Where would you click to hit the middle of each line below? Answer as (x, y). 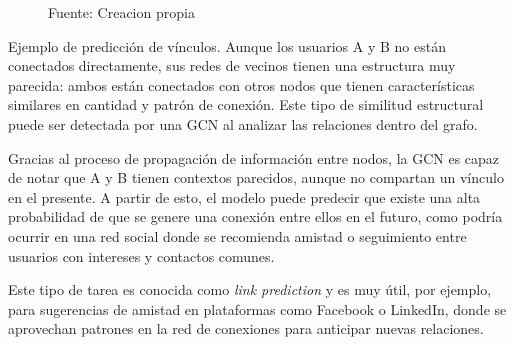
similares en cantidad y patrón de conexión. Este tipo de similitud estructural (246, 104)
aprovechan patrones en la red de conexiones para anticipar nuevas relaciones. (246, 328)
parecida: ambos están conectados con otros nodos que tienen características (241, 84)
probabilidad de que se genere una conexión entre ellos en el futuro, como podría (255, 216)
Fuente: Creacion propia (121, 12)
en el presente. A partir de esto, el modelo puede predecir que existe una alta (244, 196)
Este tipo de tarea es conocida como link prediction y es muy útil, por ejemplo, (250, 289)
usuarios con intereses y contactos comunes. (141, 255)
